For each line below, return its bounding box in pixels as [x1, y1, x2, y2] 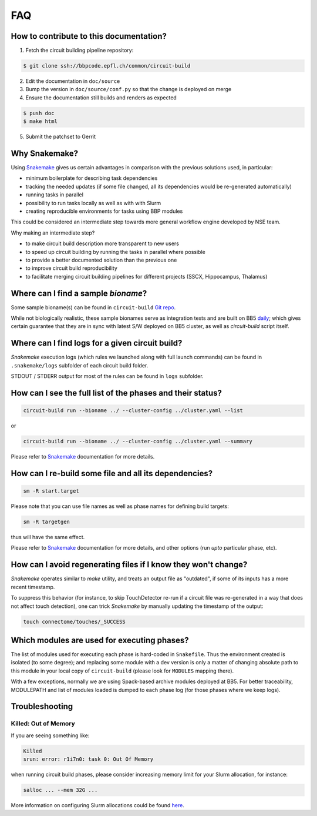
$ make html [23, 118, 58, 125]
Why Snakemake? [11, 148, 79, 158]
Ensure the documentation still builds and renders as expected [25, 94, 177, 101]
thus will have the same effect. [11, 534, 85, 541]
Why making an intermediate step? [11, 229, 95, 236]
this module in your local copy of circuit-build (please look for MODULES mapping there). [11, 667, 234, 674]
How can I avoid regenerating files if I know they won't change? [11, 560, 248, 570]
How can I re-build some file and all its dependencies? [11, 468, 213, 479]
